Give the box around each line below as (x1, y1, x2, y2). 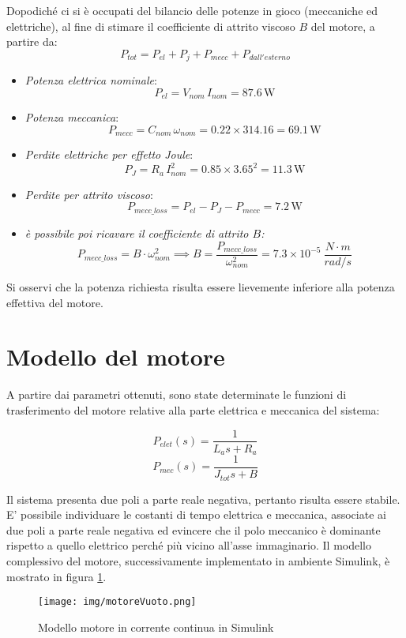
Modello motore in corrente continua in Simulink (38, 618, 274, 635)
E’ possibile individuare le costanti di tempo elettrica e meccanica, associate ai (6, 506, 386, 523)
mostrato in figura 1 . (6, 568, 107, 584)
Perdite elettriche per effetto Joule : (24, 146, 194, 163)
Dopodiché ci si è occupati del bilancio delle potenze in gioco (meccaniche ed (6, 2, 378, 18)
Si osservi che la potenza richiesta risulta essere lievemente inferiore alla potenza (6, 279, 395, 295)
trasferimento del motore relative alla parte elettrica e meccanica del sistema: (6, 401, 380, 418)
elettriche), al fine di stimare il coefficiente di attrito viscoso (6, 17, 295, 34)
